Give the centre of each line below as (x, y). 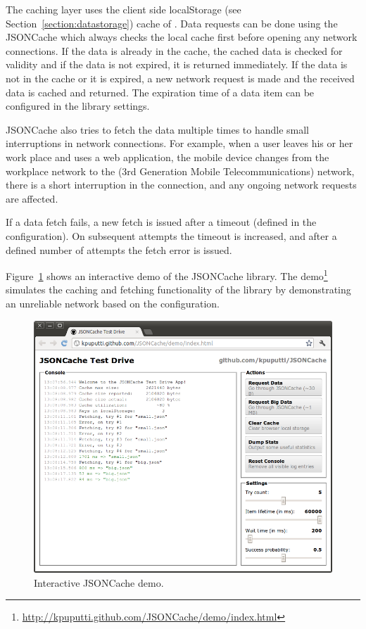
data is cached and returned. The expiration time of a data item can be (160, 92)
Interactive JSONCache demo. (99, 582)
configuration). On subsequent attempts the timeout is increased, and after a (171, 235)
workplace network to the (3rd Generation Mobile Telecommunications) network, (180, 171)
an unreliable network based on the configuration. (113, 303)
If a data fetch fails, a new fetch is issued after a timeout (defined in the (161, 222)
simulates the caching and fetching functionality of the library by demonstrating (178, 290)
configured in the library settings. (78, 106)
